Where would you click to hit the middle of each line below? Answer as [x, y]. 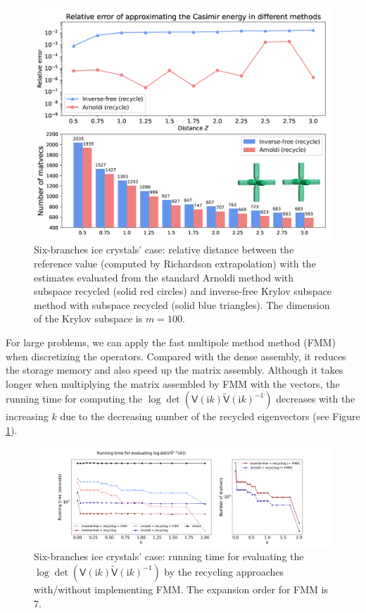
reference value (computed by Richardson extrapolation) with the [175, 263]
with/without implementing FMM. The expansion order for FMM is [181, 589]
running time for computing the [74, 399]
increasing [27, 416]
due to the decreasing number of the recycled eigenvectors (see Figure [210, 416]
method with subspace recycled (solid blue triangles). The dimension [182, 304]
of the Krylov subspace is [88, 318]
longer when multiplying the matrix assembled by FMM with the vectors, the [173, 383]
